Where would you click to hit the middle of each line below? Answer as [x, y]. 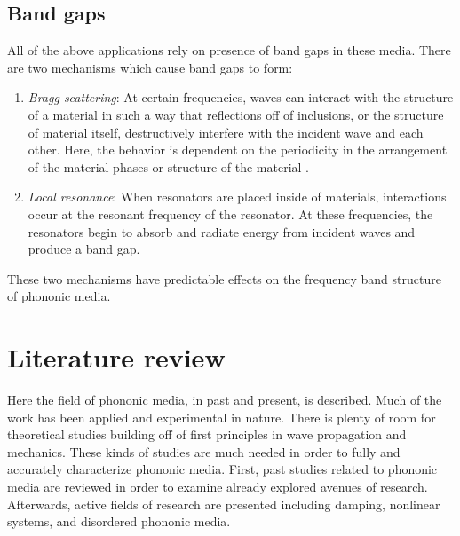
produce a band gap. [84, 249]
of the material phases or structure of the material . [168, 166]
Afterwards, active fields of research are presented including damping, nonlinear [224, 504]
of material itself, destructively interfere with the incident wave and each [226, 132]
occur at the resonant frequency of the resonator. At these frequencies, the [230, 213]
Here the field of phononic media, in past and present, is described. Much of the [225, 400]
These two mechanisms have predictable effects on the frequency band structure [224, 278]
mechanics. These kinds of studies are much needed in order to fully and [204, 451]
